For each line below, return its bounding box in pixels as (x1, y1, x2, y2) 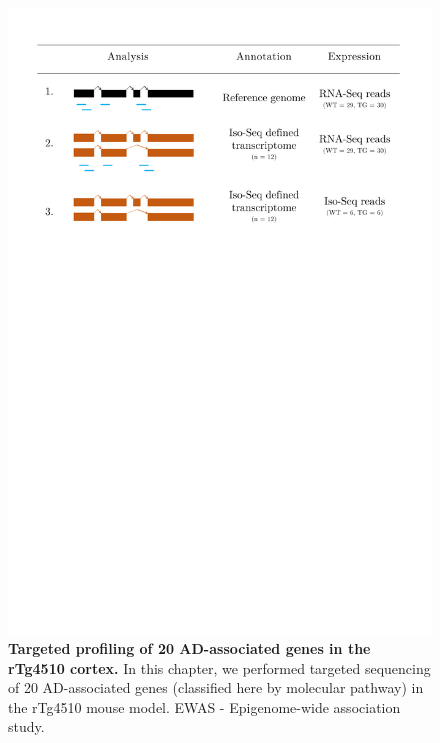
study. (8, 716, 45, 737)
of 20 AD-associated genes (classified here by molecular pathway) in (8, 677, 424, 698)
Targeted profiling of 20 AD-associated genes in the (8, 638, 371, 659)
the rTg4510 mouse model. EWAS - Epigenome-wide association (8, 696, 401, 717)
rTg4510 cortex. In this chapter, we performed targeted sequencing (8, 657, 431, 678)
